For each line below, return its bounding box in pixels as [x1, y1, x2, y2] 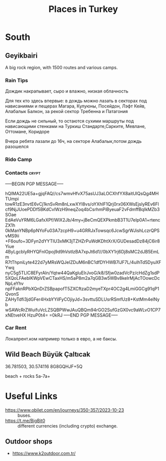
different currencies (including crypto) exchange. [17, 423, 118, 429]
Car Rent [5, 325, 27, 332]
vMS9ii [5, 232, 20, 238]
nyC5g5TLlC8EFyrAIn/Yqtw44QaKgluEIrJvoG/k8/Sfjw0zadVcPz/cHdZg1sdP [5, 270, 160, 276]
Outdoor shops [5, 437, 53, 446]
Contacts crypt [5, 169, 41, 176]
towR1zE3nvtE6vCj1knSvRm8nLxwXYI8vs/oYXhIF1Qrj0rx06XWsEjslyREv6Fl [5, 201, 160, 207]
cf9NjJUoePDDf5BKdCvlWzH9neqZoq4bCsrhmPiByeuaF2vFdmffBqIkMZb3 [5, 206, 160, 212]
